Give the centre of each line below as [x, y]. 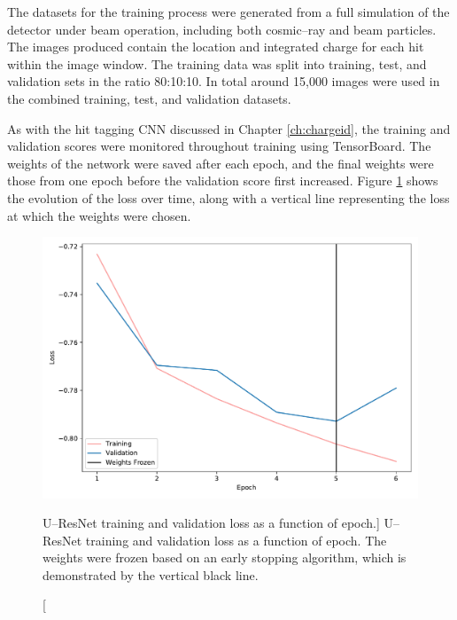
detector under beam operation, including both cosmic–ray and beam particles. [222, 29]
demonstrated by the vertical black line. [151, 574]
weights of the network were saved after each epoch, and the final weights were [221, 163]
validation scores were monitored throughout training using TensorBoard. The [219, 146]
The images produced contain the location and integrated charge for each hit [216, 47]
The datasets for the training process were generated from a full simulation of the [228, 12]
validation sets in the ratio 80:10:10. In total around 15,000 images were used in [224, 81]
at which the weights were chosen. [99, 215]
